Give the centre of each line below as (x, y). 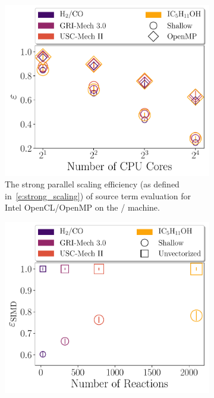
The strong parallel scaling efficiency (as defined (92, 184)
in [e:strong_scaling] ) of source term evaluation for (98, 195)
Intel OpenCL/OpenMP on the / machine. (82, 207)
